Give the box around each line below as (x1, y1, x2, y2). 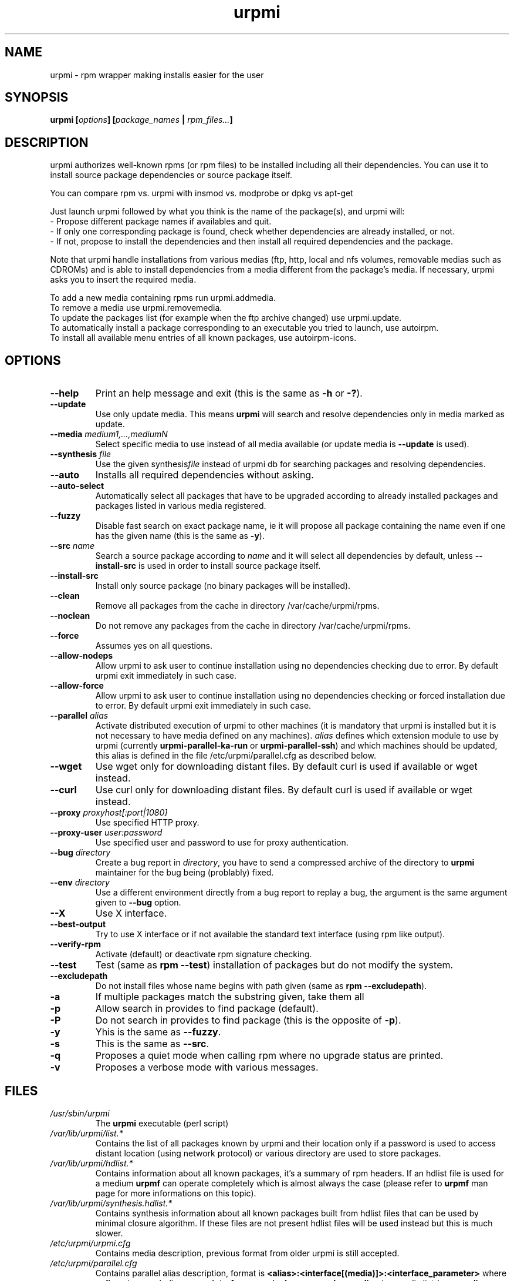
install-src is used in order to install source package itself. (95, 561, 321, 571)
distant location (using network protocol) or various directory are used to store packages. (95, 1148, 441, 1158)
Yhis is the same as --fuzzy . (95, 1026, 221, 1038)
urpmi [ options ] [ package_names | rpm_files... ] (50, 115, 233, 125)
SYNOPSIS (5, 90, 69, 105)
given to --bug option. (95, 897, 181, 908)
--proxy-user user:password (50, 827, 163, 838)
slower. (95, 1228, 123, 1238)
